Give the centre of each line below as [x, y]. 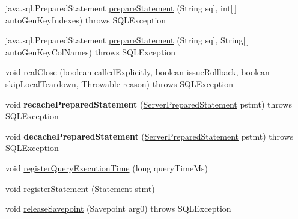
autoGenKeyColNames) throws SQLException [91, 51]
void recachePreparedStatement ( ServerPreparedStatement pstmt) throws [149, 104]
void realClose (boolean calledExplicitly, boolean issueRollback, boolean [138, 72]
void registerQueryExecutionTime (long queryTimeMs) [107, 168]
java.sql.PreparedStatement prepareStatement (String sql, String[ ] [127, 40]
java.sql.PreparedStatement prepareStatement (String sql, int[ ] [121, 8]
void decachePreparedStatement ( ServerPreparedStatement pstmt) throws [150, 136]
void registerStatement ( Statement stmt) [80, 188]
